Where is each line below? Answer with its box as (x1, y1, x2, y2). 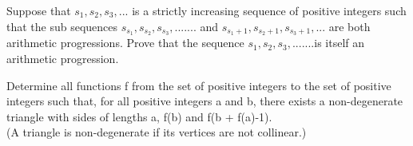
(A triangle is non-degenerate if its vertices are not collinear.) (6, 124, 307, 140)
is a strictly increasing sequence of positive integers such (132, 2, 407, 18)
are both (328, 18, 371, 34)
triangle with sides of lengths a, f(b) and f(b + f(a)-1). (6, 108, 272, 124)
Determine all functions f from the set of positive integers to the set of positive (6, 77, 391, 93)
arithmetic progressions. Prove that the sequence (6, 34, 244, 51)
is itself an (314, 34, 365, 51)
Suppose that (6, 2, 71, 18)
